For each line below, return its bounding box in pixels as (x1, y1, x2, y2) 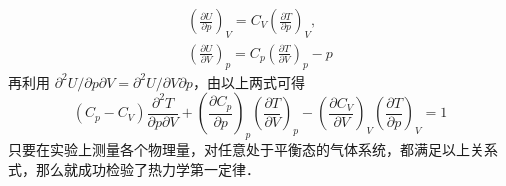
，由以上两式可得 (192, 71, 305, 92)
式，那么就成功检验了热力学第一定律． (8, 158, 260, 179)
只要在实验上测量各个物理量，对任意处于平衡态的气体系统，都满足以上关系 (8, 139, 498, 160)
